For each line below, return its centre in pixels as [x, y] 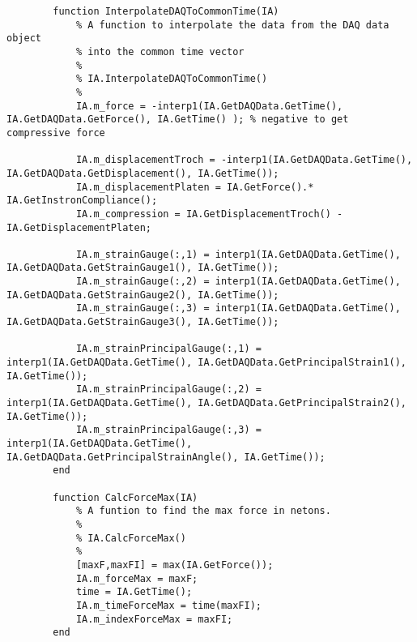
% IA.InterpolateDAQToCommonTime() [172, 79]
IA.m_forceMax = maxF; [137, 578]
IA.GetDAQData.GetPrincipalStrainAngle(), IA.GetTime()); [166, 457]
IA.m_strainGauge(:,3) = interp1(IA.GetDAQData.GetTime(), [238, 308]
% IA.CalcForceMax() [131, 538]
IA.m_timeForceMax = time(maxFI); [168, 605]
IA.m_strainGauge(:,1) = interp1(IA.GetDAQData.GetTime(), [238, 254]
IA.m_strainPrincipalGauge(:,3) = [168, 430]
